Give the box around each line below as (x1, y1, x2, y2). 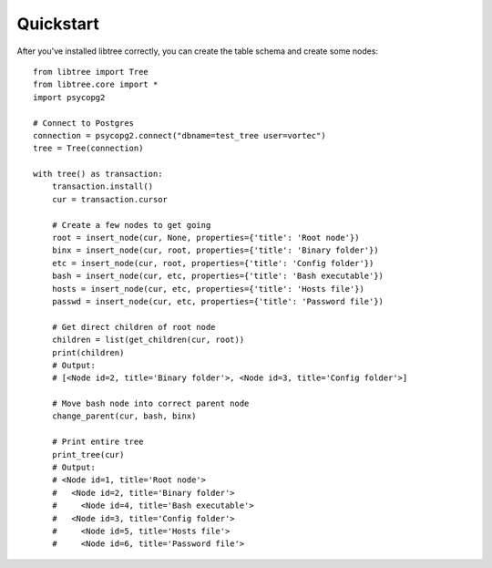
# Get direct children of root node (51, 322, 216, 332)
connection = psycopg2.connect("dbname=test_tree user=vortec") (33, 130, 327, 140)
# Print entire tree (51, 437, 144, 447)
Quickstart (16, 14, 100, 34)
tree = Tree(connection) (33, 143, 144, 154)
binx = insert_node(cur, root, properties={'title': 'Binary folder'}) (51, 245, 379, 255)
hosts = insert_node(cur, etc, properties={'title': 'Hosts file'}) (51, 284, 364, 294)
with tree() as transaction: (33, 169, 163, 180)
